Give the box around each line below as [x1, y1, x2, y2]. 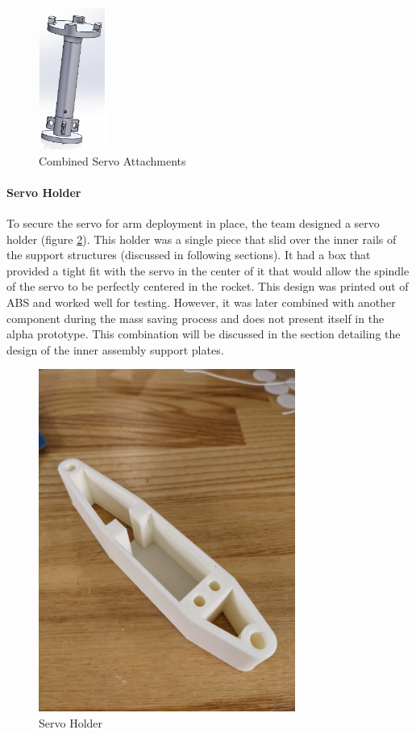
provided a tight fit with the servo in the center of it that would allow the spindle [6, 262, 410, 279]
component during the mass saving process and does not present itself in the [6, 309, 385, 326]
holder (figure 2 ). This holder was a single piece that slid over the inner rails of [6, 230, 397, 247]
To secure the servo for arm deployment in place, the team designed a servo [6, 214, 380, 231]
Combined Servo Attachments [39, 152, 186, 169]
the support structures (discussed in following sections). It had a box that [6, 246, 371, 263]
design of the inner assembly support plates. [6, 341, 224, 358]
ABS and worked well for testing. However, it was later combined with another [6, 293, 396, 310]
